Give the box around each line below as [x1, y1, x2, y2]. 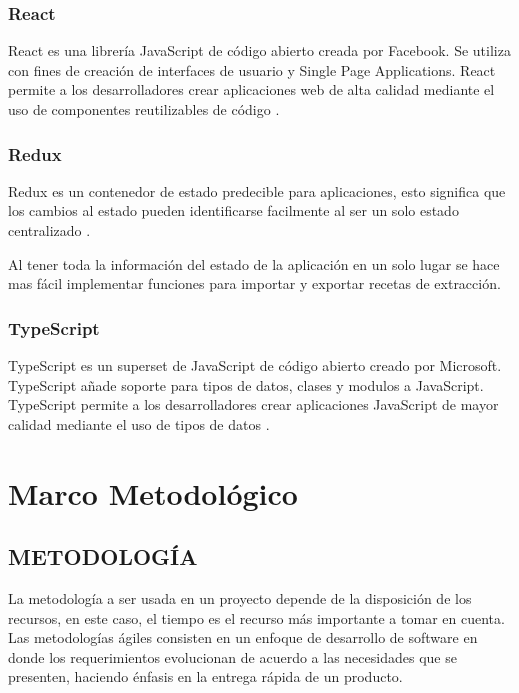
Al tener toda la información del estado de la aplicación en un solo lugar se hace [8, 253, 500, 274]
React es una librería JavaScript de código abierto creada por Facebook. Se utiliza [8, 40, 511, 61]
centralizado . [8, 220, 91, 240]
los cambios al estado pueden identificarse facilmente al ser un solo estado [8, 200, 459, 221]
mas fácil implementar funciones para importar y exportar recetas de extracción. [8, 273, 501, 294]
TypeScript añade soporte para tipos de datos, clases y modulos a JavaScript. [8, 374, 484, 395]
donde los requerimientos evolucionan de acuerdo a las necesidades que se [8, 646, 457, 667]
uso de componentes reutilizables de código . [8, 99, 280, 119]
